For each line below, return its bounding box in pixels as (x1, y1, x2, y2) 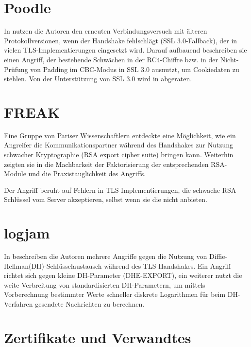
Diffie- (209, 251, 228, 261)
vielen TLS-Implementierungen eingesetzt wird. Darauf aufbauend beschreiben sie (4, 45, 247, 55)
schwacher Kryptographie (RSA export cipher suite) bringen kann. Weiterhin (4, 149, 234, 159)
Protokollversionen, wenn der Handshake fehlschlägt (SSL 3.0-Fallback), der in (4, 35, 237, 45)
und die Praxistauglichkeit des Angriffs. (28, 168, 146, 179)
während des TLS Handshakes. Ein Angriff (104, 260, 231, 271)
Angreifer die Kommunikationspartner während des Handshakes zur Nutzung (4, 140, 233, 150)
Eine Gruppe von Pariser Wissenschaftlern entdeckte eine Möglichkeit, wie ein (4, 130, 236, 140)
